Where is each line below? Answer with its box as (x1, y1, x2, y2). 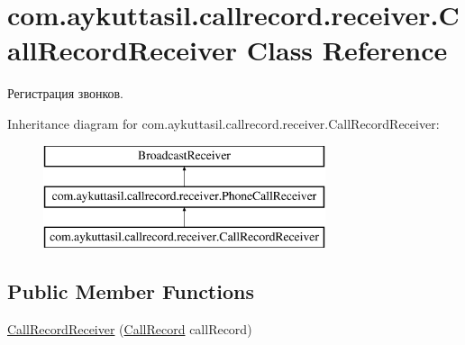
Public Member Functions (7, 277, 254, 304)
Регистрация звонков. (7, 84, 123, 103)
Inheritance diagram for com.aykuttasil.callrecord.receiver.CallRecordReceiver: (7, 113, 440, 132)
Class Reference (246, 32, 448, 68)
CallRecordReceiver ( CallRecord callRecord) (7, 319, 252, 338)
